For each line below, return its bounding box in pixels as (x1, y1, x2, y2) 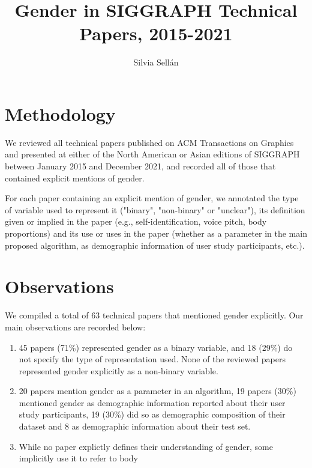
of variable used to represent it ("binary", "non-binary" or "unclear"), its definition (5, 203, 305, 216)
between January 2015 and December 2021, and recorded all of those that (5, 160, 276, 172)
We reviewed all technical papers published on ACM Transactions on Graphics (5, 136, 294, 148)
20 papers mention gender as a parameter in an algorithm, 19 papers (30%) (19, 384, 296, 397)
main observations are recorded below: (5, 320, 146, 333)
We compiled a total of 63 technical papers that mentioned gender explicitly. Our (5, 309, 304, 321)
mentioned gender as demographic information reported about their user (19, 396, 286, 409)
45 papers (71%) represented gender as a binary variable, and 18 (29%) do (19, 341, 293, 353)
